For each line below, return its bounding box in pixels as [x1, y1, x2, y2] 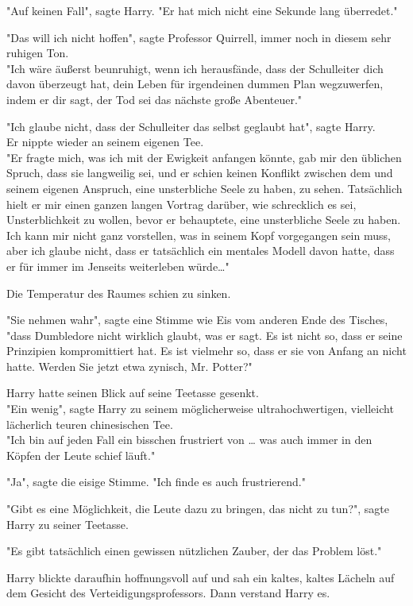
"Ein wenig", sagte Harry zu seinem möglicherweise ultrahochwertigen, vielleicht [6, 400, 394, 417]
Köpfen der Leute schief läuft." [6, 446, 156, 463]
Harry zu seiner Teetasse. [6, 515, 129, 532]
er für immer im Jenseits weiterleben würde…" [6, 257, 230, 274]
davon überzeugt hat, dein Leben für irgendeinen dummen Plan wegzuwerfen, [6, 75, 384, 92]
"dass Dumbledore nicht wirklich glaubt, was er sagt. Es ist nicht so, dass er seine [6, 326, 403, 343]
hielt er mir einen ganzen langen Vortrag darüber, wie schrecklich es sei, [6, 195, 357, 212]
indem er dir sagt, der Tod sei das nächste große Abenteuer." [6, 91, 303, 107]
